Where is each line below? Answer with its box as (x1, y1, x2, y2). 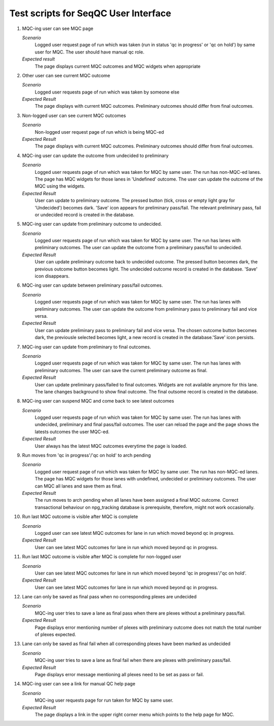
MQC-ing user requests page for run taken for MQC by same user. (35, 697, 174, 704)
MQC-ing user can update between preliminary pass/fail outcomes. (22, 282, 163, 288)
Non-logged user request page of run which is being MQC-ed (35, 129, 164, 135)
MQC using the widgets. (35, 183, 86, 189)
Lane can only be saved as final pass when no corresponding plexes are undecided (22, 594, 197, 600)
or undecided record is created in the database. (35, 211, 134, 218)
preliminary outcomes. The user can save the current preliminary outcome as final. (35, 367, 208, 373)
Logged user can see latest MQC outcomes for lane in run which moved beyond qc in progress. (35, 530, 234, 536)
